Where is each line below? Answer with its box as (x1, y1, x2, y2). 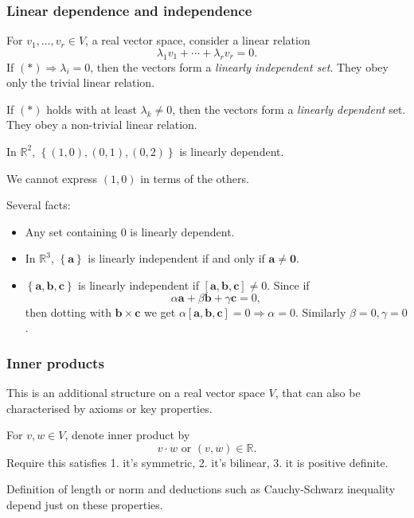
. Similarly (295, 303, 346, 320)
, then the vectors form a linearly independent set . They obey (90, 58, 389, 75)
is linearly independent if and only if (88, 250, 265, 267)
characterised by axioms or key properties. (6, 399, 213, 416)
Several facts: (6, 197, 71, 213)
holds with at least (46, 100, 137, 117)
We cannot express (6, 169, 98, 186)
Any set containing (25, 223, 117, 240)
